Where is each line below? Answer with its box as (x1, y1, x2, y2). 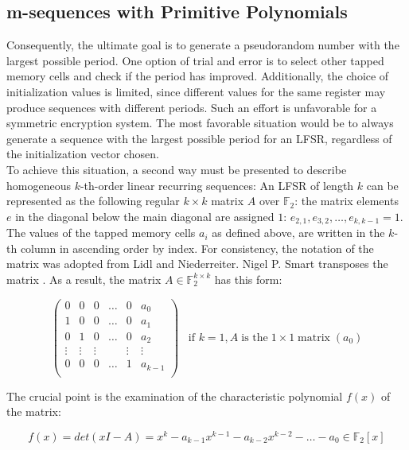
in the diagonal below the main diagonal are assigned (15, 208, 275, 224)
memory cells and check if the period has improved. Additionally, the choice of (6, 68, 389, 84)
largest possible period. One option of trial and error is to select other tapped (6, 52, 384, 68)
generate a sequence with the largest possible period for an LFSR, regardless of (6, 130, 392, 146)
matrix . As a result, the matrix (6, 270, 162, 287)
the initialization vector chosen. (6, 145, 159, 162)
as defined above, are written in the (212, 224, 385, 241)
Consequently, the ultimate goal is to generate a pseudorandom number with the (6, 37, 399, 53)
